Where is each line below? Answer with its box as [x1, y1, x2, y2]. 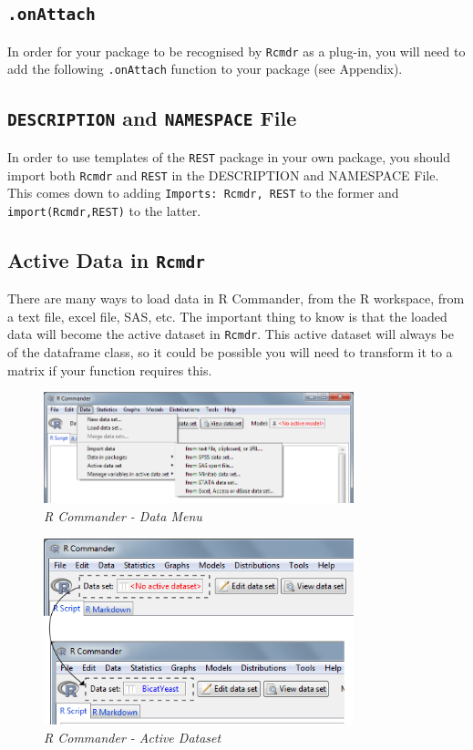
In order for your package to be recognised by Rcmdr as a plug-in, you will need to [7, 41, 466, 60]
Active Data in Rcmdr [7, 245, 205, 273]
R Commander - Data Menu [44, 506, 202, 525]
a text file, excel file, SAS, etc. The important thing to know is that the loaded [7, 306, 447, 325]
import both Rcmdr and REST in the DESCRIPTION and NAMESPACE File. [7, 165, 439, 184]
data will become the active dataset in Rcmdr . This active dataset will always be [7, 324, 454, 344]
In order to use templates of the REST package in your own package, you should [7, 147, 450, 166]
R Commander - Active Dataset [44, 727, 221, 746]
